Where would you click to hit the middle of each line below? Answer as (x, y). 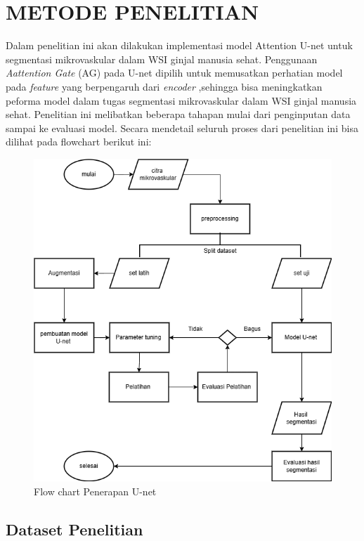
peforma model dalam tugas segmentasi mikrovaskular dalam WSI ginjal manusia (181, 100)
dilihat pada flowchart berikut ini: (79, 142)
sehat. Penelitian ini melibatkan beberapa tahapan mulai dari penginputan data (178, 114)
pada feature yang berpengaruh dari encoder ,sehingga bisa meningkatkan (164, 86)
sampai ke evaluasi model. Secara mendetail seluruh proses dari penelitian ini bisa (182, 128)
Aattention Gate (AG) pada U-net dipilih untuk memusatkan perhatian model (174, 73)
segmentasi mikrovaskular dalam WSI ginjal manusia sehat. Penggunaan (162, 59)
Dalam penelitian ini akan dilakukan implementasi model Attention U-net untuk (179, 45)
